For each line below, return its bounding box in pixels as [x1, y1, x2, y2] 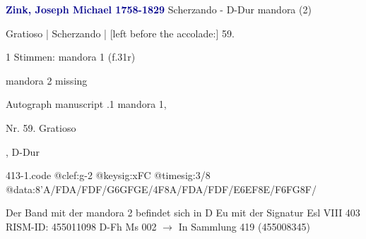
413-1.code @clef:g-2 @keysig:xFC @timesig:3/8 [6, 168, 211, 183]
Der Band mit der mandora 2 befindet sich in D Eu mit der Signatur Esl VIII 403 [6, 205, 360, 220]
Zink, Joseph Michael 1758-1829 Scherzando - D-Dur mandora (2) [6, 2, 312, 16]
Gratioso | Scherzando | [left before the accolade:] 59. [6, 25, 235, 40]
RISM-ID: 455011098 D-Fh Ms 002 [6, 219, 157, 233]
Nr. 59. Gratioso [6, 120, 76, 135]
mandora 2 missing [6, 73, 88, 87]
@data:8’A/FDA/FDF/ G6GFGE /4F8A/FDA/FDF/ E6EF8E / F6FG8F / [6, 181, 317, 196]
